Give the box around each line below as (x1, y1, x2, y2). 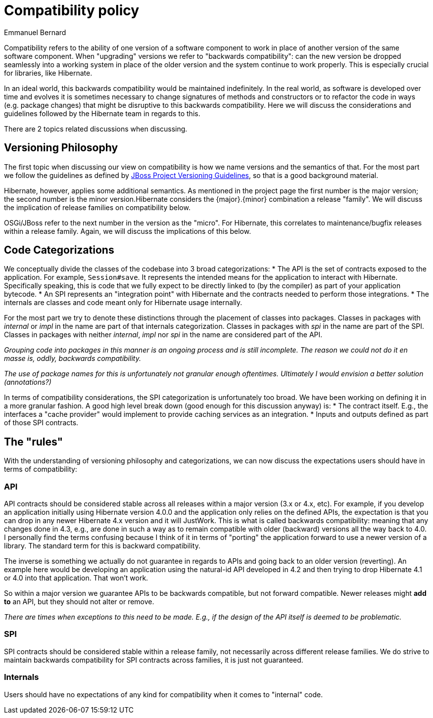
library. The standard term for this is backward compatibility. (4, 541, 200, 550)
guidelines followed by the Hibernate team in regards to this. (4, 109, 200, 118)
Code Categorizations (4, 244, 114, 257)
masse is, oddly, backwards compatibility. (4, 354, 141, 363)
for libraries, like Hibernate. (4, 68, 93, 77)
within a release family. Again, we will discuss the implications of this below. (4, 226, 251, 235)
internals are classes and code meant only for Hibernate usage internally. (4, 298, 242, 307)
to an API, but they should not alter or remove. (4, 597, 154, 606)
